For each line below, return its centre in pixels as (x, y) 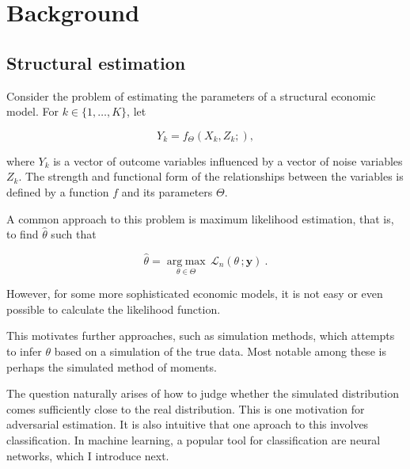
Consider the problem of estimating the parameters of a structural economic (191, 95)
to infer (24, 351)
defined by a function (58, 191)
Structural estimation (96, 62)
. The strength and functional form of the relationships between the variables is (211, 176)
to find (23, 234)
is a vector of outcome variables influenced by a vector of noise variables (228, 160)
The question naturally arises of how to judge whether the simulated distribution (203, 393)
